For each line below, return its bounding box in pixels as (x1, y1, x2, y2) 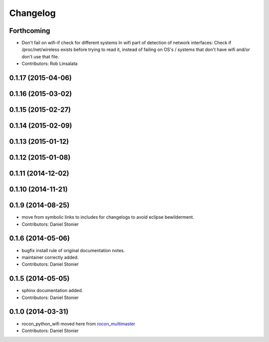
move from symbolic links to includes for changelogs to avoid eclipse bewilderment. (21, 214, 194, 220)
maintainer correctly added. (21, 254, 79, 260)
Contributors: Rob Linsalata (21, 60, 78, 67)
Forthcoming (9, 26, 50, 35)
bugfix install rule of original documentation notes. (21, 247, 125, 253)
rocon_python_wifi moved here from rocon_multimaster (21, 321, 135, 327)
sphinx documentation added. (21, 288, 83, 294)
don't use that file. (21, 53, 59, 59)
